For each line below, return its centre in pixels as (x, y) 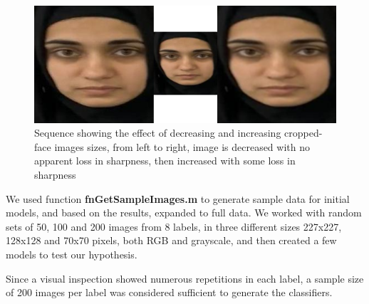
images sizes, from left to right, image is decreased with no (182, 146)
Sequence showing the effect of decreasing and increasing (158, 133)
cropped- (303, 133)
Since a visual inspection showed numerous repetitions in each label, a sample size (185, 278)
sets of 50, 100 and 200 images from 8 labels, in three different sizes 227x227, (174, 226)
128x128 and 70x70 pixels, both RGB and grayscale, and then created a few (171, 240)
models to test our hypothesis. (72, 254)
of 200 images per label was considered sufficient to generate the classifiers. (169, 292)
